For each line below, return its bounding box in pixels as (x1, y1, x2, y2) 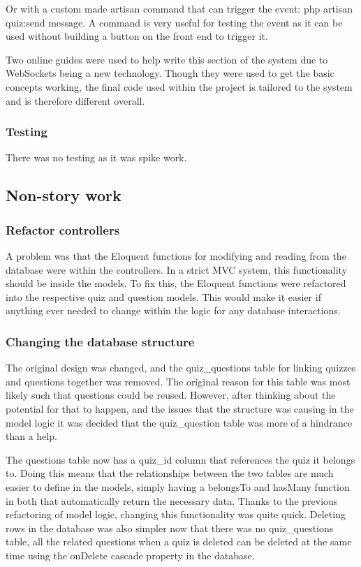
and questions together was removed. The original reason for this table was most (6, 374, 351, 388)
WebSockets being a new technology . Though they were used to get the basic (6, 66, 334, 80)
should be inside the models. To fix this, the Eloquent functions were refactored (6, 276, 346, 290)
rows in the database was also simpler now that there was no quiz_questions (6, 520, 334, 535)
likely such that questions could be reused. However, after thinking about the (6, 388, 336, 402)
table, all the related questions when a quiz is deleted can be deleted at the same (6, 534, 352, 549)
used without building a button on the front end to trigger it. (6, 29, 268, 43)
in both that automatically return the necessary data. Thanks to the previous (6, 493, 338, 508)
